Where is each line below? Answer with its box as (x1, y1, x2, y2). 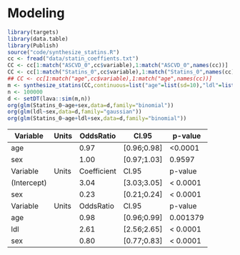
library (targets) (7, 29, 59, 36)
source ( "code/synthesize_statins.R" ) (7, 49, 120, 56)
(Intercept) (11, 178, 47, 188)
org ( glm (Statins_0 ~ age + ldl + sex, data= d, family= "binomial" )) (7, 115, 187, 122)
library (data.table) (7, 35, 69, 42)
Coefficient (79, 166, 116, 176)
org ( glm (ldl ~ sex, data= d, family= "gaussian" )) (7, 109, 142, 116)
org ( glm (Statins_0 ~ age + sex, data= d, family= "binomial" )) (7, 101, 174, 109)
